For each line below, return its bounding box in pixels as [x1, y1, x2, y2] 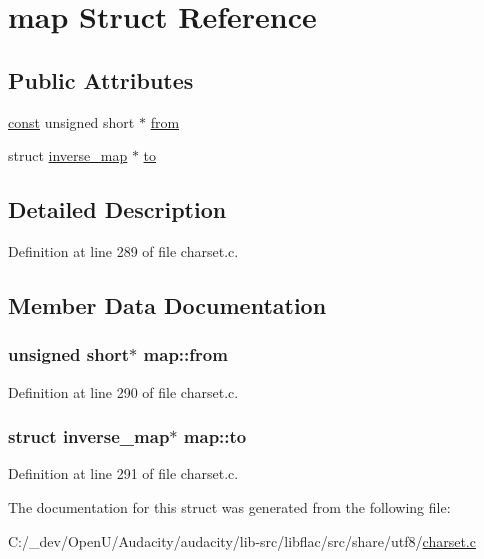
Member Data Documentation [8, 289, 327, 320]
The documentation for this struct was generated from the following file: [8, 496, 451, 517]
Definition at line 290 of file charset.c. [8, 381, 239, 402]
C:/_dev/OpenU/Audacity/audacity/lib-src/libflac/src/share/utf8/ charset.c [8, 530, 476, 551]
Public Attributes [8, 64, 194, 95]
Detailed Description [8, 194, 227, 225]
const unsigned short [8, 111, 135, 132]
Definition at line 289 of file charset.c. [8, 240, 239, 261]
